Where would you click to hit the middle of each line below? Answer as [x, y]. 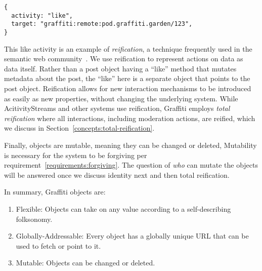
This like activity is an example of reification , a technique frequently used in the [128, 48]
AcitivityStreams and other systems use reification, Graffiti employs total [117, 108]
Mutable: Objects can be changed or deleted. [85, 263]
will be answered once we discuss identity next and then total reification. [117, 175]
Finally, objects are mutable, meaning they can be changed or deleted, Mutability [130, 145]
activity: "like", [42, 15]
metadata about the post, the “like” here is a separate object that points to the [127, 78]
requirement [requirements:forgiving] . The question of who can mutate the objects [131, 165]
